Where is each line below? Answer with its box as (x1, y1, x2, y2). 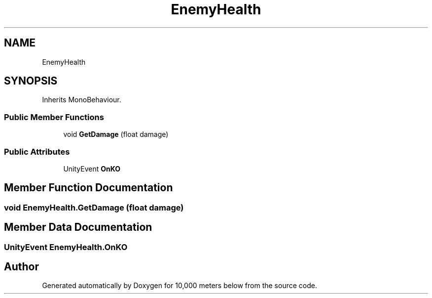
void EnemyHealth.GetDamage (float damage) (4, 202, 184, 213)
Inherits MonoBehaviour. (42, 95, 121, 104)
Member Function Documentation (4, 181, 173, 194)
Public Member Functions (4, 112, 104, 122)
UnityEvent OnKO (63, 164, 121, 173)
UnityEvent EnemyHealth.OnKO (4, 242, 128, 252)
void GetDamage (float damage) (63, 130, 169, 139)
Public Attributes (4, 146, 70, 157)
